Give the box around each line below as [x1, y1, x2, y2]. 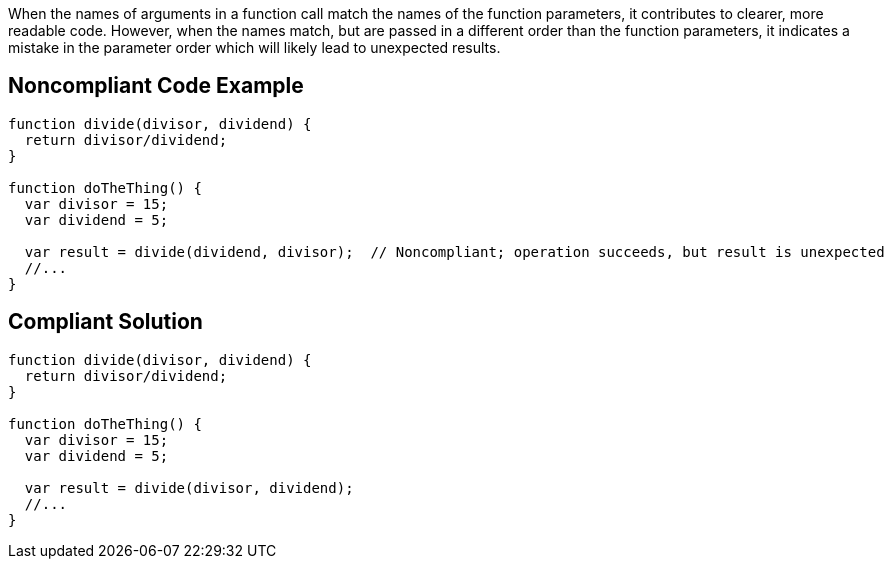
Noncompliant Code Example [8, 73, 304, 99]
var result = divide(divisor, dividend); [24, 479, 354, 496]
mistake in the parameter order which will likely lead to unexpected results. [8, 39, 501, 56]
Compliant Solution [8, 309, 203, 335]
